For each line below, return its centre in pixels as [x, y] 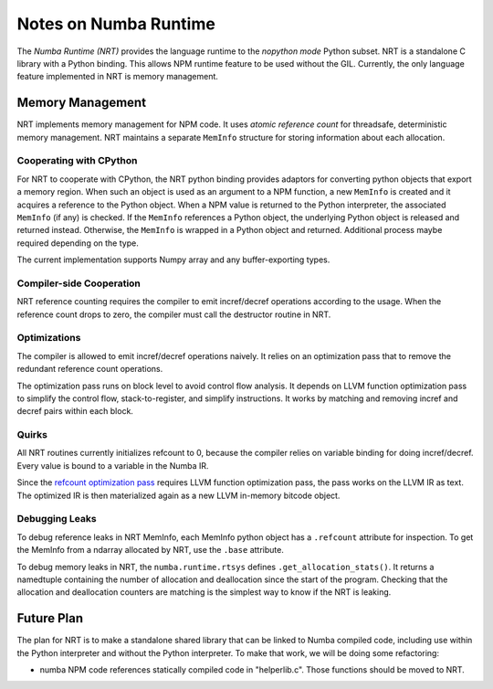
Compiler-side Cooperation [79, 283]
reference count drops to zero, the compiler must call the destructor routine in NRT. [174, 314]
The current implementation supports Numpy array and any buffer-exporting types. [173, 260]
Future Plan [50, 618]
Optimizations [49, 338]
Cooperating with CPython [77, 161]
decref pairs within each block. [75, 411]
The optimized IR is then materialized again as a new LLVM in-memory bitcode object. [178, 495]
